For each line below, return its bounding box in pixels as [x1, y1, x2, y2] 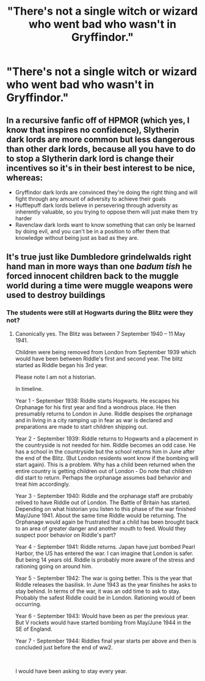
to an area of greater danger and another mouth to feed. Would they [15, 524, 187, 532]
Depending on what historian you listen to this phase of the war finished [15, 505, 196, 512]
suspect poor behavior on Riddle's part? [15, 531, 117, 538]
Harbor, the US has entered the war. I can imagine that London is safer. [15, 549, 194, 557]
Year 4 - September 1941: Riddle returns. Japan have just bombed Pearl [15, 543, 195, 550]
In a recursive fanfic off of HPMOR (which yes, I [6, 115, 190, 125]
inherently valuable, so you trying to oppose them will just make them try [15, 208, 198, 215]
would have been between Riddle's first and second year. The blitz [15, 355, 183, 362]
